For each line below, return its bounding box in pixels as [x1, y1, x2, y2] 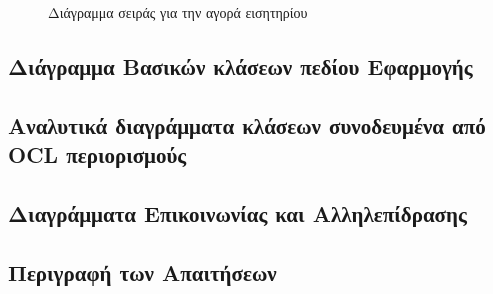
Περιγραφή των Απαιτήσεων [8, 256, 277, 287]
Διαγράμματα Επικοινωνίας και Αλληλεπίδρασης [8, 197, 467, 228]
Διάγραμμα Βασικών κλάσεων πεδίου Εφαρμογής [8, 50, 473, 81]
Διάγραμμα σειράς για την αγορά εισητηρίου [48, 2, 308, 22]
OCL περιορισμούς [8, 139, 187, 170]
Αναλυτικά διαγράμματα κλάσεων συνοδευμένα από [8, 109, 486, 140]
